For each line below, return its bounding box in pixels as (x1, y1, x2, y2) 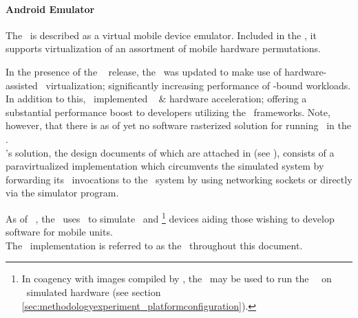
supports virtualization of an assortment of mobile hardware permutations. (6, 41, 321, 56)
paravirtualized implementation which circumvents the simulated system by (6, 159, 324, 173)
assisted (6, 78, 38, 92)
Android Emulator (6, 1, 95, 16)
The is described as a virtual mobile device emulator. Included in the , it (6, 27, 317, 42)
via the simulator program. (6, 185, 119, 200)
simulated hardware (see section (26, 284, 161, 299)
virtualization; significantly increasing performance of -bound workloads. (45, 78, 351, 92)
